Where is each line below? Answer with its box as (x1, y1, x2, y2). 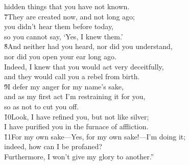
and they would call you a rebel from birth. (4, 71, 140, 82)
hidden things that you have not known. (4, 1, 130, 11)
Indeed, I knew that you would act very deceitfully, (4, 61, 164, 72)
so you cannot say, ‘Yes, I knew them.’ (4, 31, 123, 41)
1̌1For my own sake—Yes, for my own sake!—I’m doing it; (4, 131, 186, 142)
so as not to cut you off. (4, 101, 79, 111)
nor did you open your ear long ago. (4, 51, 116, 61)
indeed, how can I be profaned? (4, 141, 102, 152)
